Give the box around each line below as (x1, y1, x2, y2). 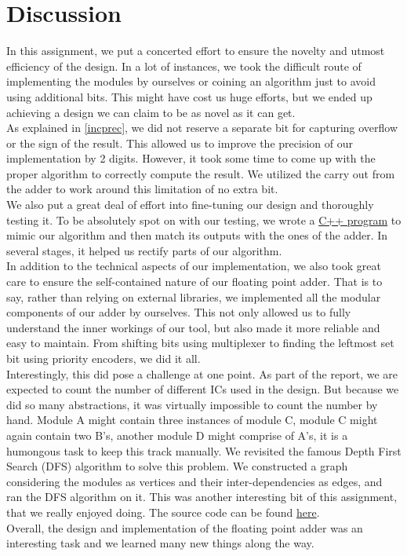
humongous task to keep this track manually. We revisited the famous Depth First (6, 442, 402, 459)
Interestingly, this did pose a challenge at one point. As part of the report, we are (6, 365, 398, 382)
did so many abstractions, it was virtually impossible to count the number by (6, 396, 378, 412)
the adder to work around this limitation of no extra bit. (6, 181, 278, 197)
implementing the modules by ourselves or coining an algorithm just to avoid (6, 73, 376, 90)
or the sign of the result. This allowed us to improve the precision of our (6, 134, 353, 151)
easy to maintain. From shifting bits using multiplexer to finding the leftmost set (6, 335, 394, 351)
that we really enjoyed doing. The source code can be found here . (6, 503, 320, 520)
